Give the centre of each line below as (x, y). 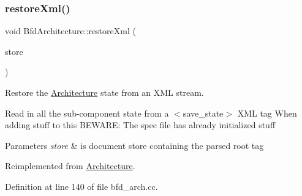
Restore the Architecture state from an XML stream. (104, 92)
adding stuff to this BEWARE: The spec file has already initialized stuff (140, 125)
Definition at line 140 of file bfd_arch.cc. (81, 186)
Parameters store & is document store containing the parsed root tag (134, 145)
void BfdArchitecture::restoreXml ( (70, 31)
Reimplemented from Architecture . (70, 166)
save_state (203, 113)
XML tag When (267, 113)
